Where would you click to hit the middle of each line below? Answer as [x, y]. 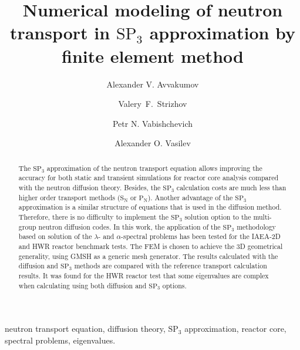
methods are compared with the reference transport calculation [171, 266]
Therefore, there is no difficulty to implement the [93, 216]
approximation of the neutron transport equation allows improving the [154, 168]
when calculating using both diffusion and [82, 285]
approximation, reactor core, [235, 329]
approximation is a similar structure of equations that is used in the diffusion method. [150, 207]
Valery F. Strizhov [153, 104]
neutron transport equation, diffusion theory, [85, 329]
